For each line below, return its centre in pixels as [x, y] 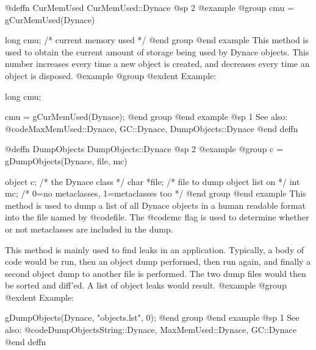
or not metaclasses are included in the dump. [89, 229]
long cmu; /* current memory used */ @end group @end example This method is [157, 40]
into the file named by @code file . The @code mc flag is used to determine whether [157, 217]
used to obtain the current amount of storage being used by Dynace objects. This [157, 51]
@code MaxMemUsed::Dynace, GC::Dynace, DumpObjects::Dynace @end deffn [152, 128]
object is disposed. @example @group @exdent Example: [111, 75]
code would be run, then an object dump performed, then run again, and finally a [158, 261]
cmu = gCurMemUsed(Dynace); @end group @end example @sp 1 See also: [146, 117]
